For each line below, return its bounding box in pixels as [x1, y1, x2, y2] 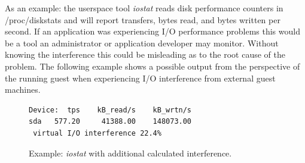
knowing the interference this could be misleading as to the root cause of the [5, 48, 286, 61]
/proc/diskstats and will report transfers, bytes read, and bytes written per [5, 13, 280, 26]
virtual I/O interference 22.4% [33, 128, 161, 137]
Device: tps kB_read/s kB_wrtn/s [29, 105, 192, 114]
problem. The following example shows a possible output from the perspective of [5, 59, 300, 72]
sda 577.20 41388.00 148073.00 [29, 117, 192, 126]
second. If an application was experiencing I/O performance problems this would [5, 25, 300, 37]
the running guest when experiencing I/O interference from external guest [5, 71, 276, 84]
